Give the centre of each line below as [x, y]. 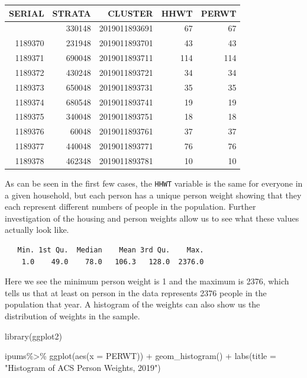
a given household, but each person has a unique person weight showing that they [153, 195]
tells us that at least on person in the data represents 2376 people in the [136, 292]
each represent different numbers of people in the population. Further [130, 206]
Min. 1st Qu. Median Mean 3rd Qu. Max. [111, 250]
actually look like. [37, 230]
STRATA [72, 13]
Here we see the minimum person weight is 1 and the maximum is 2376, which [147, 281]
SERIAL [27, 13]
